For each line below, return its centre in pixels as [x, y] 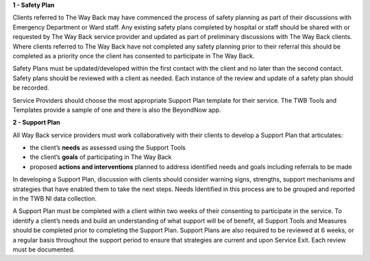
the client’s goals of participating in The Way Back [101, 157]
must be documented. [44, 249]
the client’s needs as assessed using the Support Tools [108, 148]
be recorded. [31, 88]
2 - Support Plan [37, 123]
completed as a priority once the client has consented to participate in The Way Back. [134, 55]
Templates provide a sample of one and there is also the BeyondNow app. [117, 110]
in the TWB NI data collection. [55, 199]
